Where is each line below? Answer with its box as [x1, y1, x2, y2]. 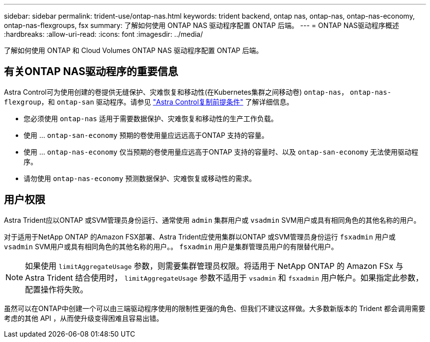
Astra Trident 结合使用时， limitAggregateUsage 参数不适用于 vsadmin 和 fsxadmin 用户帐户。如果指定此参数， [25, 272, 424, 283]
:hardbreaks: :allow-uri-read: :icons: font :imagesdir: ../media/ [4, 30, 203, 38]
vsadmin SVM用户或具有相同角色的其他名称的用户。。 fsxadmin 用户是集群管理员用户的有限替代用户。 [4, 242, 338, 251]
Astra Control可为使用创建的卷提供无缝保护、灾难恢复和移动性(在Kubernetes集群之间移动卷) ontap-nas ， [4, 87, 348, 96]
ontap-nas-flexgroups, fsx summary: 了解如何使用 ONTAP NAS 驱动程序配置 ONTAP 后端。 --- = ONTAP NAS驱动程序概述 [4, 21, 399, 29]
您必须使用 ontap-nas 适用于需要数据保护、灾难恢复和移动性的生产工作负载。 [24, 114, 278, 123]
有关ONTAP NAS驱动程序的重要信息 [4, 65, 178, 78]
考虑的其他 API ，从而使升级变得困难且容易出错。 [4, 314, 163, 322]
